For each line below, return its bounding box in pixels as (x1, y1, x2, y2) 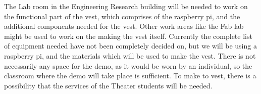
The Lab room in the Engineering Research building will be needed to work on (4, 1, 248, 11)
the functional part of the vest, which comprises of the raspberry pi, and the (4, 11, 240, 21)
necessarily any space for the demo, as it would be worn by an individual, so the (4, 60, 252, 71)
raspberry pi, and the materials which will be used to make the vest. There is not (4, 50, 256, 61)
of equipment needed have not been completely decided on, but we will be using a (4, 40, 257, 51)
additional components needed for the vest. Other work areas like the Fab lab (4, 21, 244, 31)
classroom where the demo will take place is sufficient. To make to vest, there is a (4, 70, 256, 81)
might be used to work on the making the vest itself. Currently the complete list (4, 30, 252, 41)
